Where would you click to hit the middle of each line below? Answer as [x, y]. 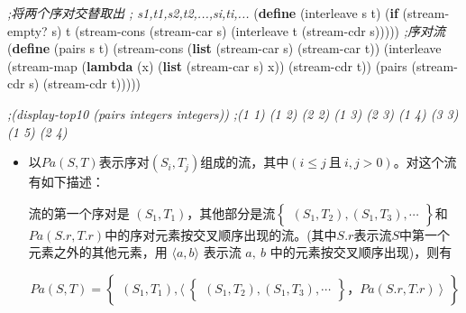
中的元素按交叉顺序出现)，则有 [361, 252]
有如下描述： [66, 182]
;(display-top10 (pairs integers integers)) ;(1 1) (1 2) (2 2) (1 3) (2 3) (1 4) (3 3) [233, 113]
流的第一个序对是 [79, 212]
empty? [27, 30]
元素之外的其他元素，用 [98, 252]
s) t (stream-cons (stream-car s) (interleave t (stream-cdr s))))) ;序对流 [249, 30]
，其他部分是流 [231, 212]
